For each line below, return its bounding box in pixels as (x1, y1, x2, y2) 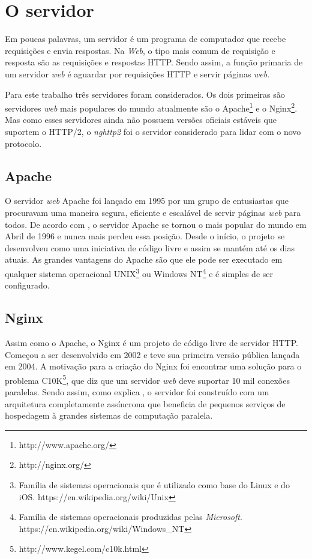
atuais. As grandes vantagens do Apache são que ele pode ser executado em (5, 253, 283, 266)
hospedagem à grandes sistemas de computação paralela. (5, 409, 213, 422)
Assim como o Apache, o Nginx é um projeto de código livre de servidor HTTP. (5, 336, 298, 348)
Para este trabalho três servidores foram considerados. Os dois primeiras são (5, 88, 285, 100)
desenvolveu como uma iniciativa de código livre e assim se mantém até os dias (5, 241, 295, 254)
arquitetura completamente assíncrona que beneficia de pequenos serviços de (5, 397, 286, 410)
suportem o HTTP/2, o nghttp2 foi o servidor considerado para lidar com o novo (5, 125, 301, 137)
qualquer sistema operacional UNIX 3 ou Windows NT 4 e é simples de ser (5, 265, 274, 279)
